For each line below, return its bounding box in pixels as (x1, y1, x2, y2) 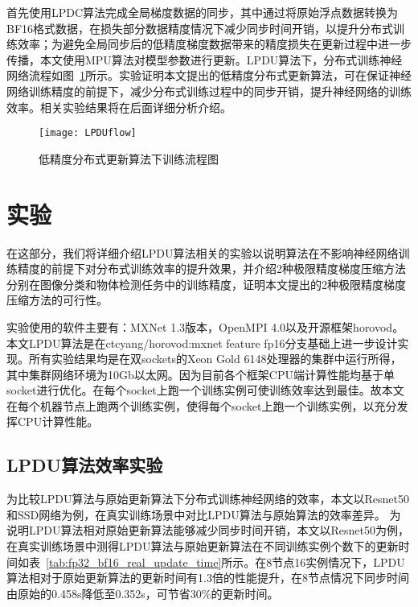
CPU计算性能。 (17, 413, 99, 430)
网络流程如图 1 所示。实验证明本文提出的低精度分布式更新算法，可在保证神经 (6, 67, 412, 84)
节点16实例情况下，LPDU (272, 553, 405, 570)
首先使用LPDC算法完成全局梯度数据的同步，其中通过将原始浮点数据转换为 (6, 4, 399, 20)
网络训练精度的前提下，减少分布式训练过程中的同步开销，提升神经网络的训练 (6, 82, 412, 99)
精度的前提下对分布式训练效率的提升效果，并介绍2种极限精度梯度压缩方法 (17, 260, 406, 277)
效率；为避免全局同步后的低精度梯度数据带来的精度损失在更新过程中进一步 (17, 35, 412, 52)
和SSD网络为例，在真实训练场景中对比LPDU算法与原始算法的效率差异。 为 (6, 506, 401, 522)
